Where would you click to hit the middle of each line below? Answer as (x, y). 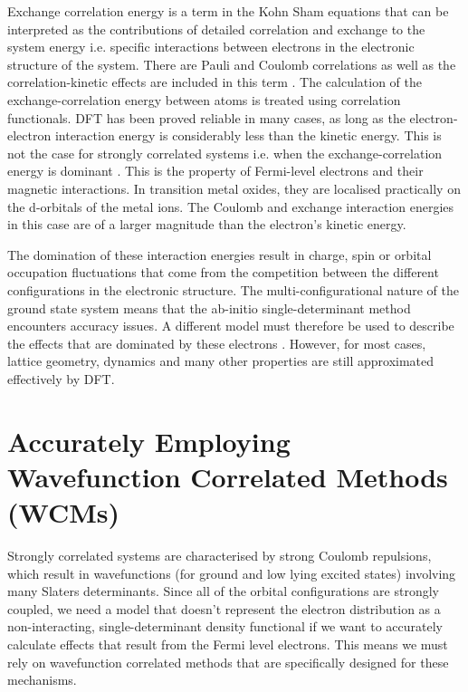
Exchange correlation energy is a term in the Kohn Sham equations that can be (228, 11)
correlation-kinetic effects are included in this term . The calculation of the (215, 82)
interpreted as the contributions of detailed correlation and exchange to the (216, 29)
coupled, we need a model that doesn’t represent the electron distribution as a (224, 608)
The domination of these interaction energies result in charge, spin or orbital (220, 254)
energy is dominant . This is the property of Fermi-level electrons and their (215, 171)
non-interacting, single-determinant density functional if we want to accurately (225, 626)
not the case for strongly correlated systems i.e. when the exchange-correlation (225, 153)
